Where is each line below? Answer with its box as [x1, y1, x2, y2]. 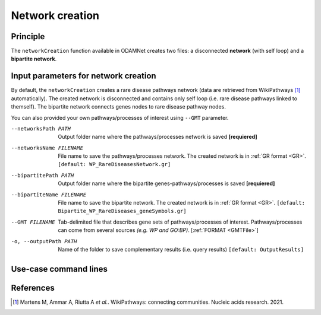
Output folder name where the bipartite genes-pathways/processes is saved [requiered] [58, 180, 275, 187]
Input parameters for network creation [11, 71, 157, 81]
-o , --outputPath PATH [11, 238, 77, 244]
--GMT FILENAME [11, 218, 56, 225]
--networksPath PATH [11, 125, 71, 132]
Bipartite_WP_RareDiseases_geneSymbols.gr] [58, 208, 187, 215]
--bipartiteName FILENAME [11, 191, 87, 198]
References [11, 282, 55, 293]
